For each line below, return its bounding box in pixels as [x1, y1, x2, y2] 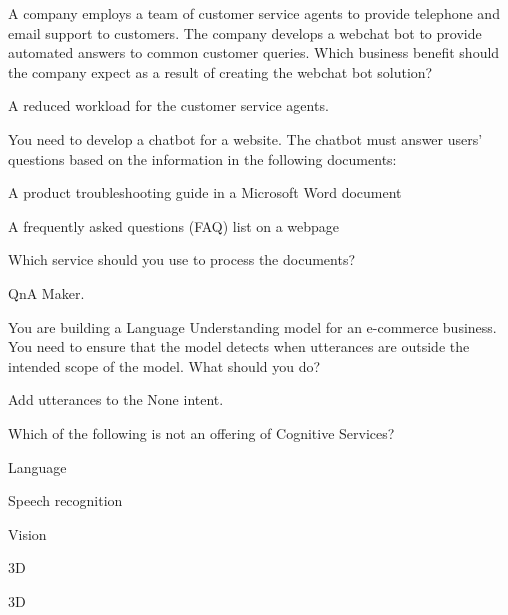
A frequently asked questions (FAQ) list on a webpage [8, 215, 340, 236]
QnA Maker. [8, 282, 85, 303]
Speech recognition [8, 490, 123, 511]
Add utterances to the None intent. [8, 389, 224, 410]
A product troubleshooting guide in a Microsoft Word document [8, 182, 402, 203]
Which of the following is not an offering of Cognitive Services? [8, 422, 395, 443]
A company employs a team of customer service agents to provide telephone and [8, 3, 500, 23]
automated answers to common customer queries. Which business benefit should [8, 42, 500, 63]
